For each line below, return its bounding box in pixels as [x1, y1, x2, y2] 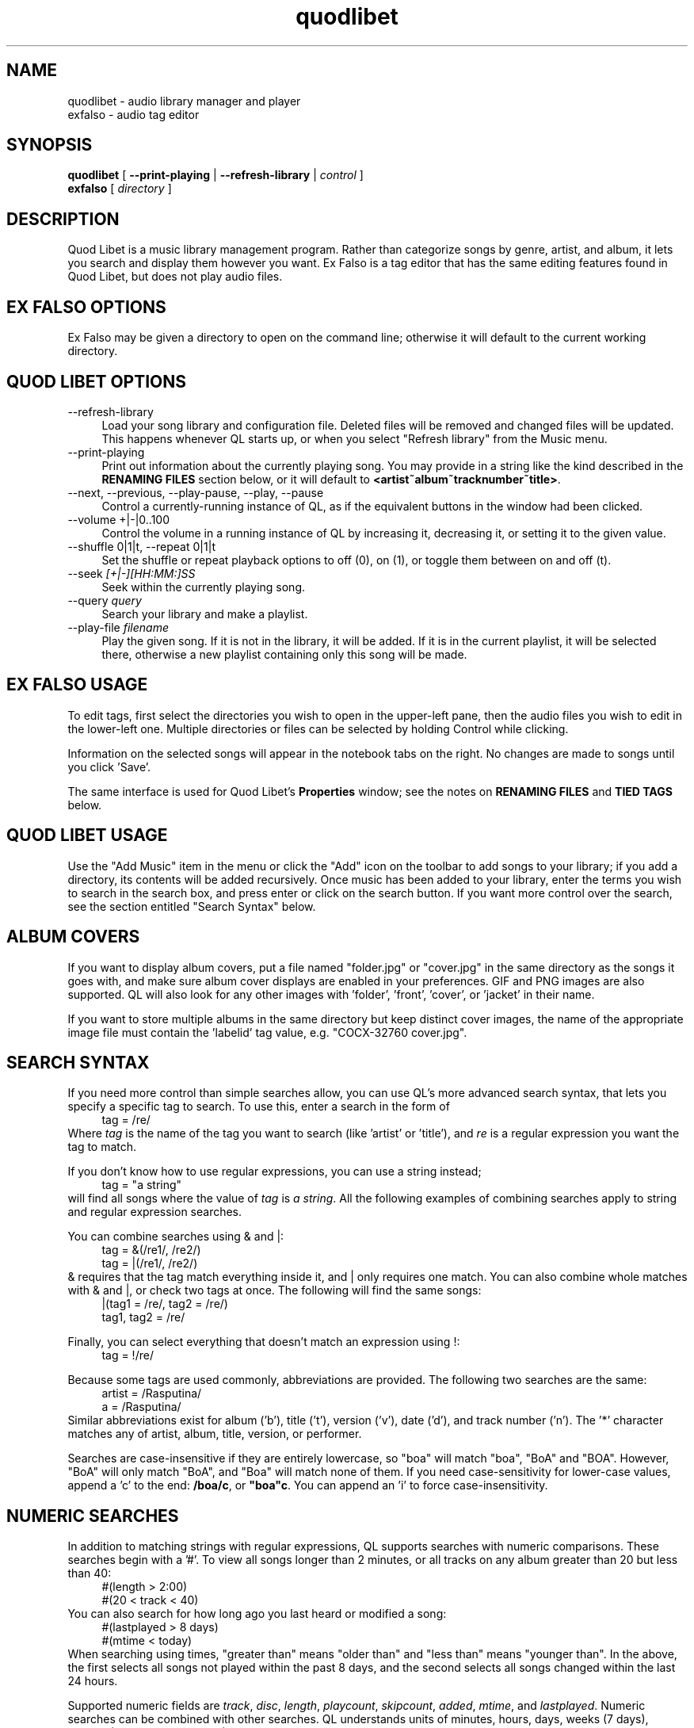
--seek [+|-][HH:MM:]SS [67, 566, 196, 580]
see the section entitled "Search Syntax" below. [67, 899, 316, 913]
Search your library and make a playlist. [101, 606, 308, 621]
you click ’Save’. [67, 759, 151, 774]
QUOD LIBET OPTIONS [6, 371, 187, 392]
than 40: [67, 1566, 112, 1581]
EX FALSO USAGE [6, 675, 148, 695]
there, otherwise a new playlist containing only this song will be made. [101, 647, 467, 661]
